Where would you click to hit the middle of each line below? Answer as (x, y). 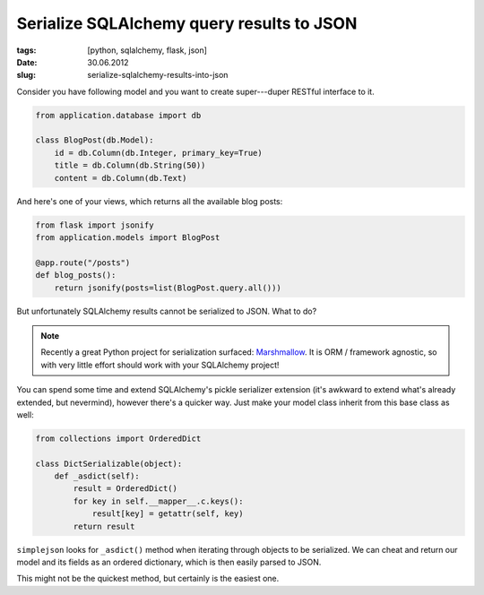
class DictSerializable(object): (109, 463)
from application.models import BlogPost (128, 238)
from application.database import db (118, 115)
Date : (27, 62)
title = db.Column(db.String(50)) (130, 165)
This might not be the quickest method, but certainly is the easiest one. (148, 579)
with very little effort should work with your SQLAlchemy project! (160, 365)
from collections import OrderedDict (118, 438)
